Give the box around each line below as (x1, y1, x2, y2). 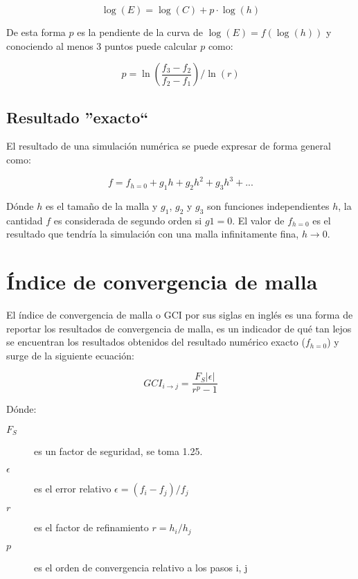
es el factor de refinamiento (34, 520, 149, 535)
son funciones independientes (207, 198, 330, 213)
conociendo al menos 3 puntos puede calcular (6, 38, 197, 53)
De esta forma (6, 25, 66, 39)
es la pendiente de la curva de (77, 25, 203, 39)
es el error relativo (34, 481, 111, 496)
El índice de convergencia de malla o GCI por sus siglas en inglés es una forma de (6, 307, 353, 321)
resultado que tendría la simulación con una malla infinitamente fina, (6, 226, 299, 241)
